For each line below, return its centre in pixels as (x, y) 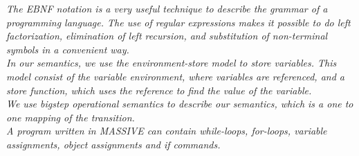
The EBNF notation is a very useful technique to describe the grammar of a (167, 8)
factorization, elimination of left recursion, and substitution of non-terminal (167, 36)
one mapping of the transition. (71, 117)
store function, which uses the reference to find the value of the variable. (159, 90)
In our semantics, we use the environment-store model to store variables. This (172, 63)
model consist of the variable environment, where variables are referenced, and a (175, 76)
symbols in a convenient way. (68, 49)
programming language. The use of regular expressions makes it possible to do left (178, 22)
